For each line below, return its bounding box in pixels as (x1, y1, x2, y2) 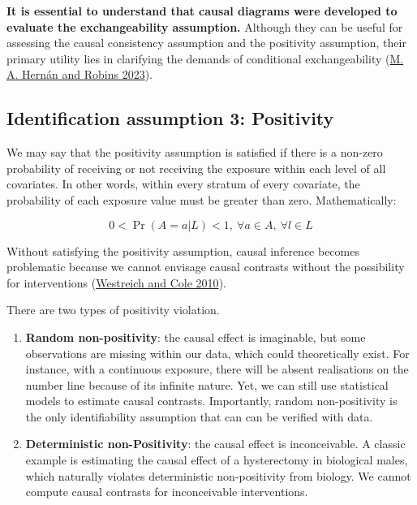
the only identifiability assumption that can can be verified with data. (25, 408, 373, 425)
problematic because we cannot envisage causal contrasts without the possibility (6, 258, 405, 275)
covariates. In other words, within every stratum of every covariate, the (6, 175, 360, 192)
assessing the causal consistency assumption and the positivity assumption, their (6, 34, 406, 51)
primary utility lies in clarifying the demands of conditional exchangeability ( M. (6, 50, 404, 67)
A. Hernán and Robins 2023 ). (6, 66, 153, 83)
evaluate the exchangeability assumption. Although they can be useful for (6, 18, 403, 35)
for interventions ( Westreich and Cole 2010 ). (6, 274, 226, 291)
